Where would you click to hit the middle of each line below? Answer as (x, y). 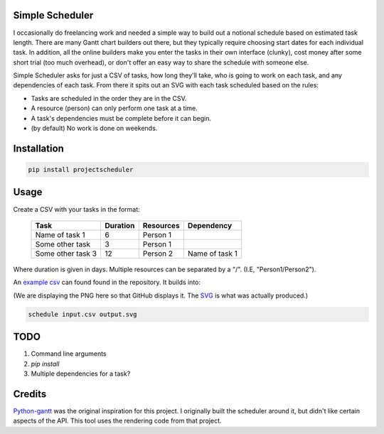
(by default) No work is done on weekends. (94, 129)
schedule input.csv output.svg (83, 314)
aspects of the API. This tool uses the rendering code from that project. (117, 421)
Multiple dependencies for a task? (81, 374)
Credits (30, 394)
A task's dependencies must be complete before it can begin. (121, 118)
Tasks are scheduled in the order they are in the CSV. (109, 98)
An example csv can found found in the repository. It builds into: (107, 282)
